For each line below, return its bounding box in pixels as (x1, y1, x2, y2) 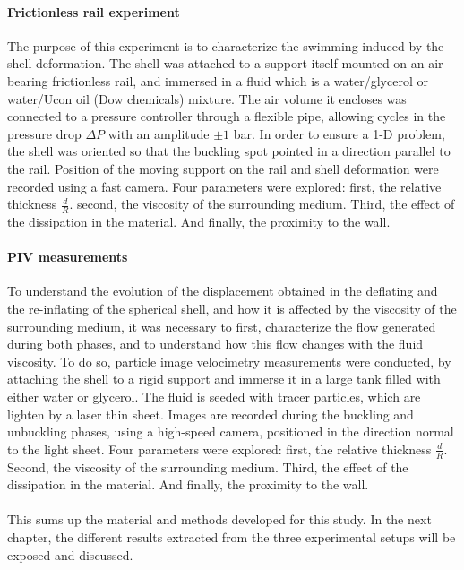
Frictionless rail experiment (7, 2, 180, 21)
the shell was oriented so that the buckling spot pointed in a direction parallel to (7, 142, 451, 160)
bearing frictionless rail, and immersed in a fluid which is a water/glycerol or (7, 71, 428, 90)
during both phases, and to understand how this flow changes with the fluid (7, 334, 424, 353)
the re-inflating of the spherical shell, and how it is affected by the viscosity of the (7, 298, 457, 317)
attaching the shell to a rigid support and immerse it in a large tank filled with (7, 369, 441, 388)
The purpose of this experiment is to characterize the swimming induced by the (7, 36, 444, 55)
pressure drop (7, 124, 82, 142)
